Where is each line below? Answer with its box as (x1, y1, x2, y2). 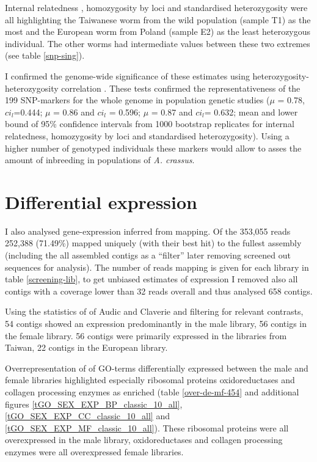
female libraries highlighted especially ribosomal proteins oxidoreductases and (5, 373, 295, 386)
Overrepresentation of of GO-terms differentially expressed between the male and (5, 361, 308, 374)
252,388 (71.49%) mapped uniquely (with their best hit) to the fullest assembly (5, 237, 302, 249)
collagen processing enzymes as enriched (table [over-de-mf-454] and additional (5, 385, 299, 398)
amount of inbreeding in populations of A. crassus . (5, 153, 195, 166)
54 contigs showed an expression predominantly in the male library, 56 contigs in (5, 317, 307, 329)
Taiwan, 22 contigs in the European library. (5, 341, 168, 354)
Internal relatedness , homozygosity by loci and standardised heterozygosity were (5, 1, 308, 13)
